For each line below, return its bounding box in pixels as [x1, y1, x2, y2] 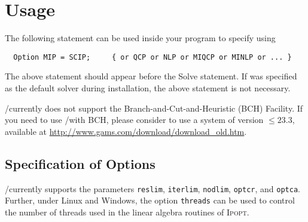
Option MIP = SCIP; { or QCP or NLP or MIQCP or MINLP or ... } [13, 53, 292, 61]
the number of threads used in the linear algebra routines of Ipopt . [5, 205, 249, 218]
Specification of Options [5, 154, 155, 172]
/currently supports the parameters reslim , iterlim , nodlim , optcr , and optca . [5, 182, 300, 195]
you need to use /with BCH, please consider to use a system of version [5, 113, 264, 126]
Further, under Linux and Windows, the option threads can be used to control [5, 194, 295, 206]
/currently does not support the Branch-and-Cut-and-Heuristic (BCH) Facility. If [5, 101, 303, 114]
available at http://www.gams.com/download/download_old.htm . [5, 125, 247, 137]
